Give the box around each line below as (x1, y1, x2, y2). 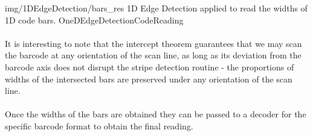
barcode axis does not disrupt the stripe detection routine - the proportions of (5, 60, 294, 73)
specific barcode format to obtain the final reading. (5, 119, 193, 132)
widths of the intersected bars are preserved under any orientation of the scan (5, 72, 292, 85)
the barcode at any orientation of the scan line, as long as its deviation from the (5, 49, 302, 61)
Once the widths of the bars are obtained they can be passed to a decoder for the (5, 108, 306, 120)
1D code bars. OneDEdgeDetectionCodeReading (5, 13, 184, 26)
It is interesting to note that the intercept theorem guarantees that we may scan (5, 37, 302, 49)
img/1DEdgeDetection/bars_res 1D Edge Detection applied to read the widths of (5, 2, 308, 14)
